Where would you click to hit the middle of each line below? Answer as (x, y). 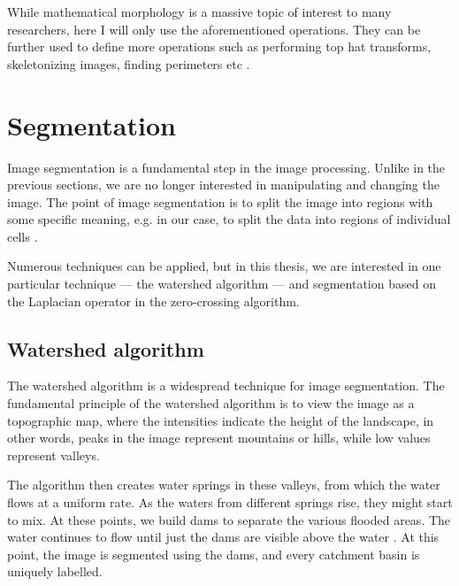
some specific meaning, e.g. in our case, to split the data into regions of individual (229, 219)
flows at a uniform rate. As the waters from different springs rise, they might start (230, 502)
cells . (23, 236)
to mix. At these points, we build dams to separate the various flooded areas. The (229, 519)
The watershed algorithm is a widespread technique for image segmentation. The (226, 386)
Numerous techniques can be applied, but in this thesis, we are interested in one (224, 266)
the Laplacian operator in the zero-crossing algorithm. (153, 301)
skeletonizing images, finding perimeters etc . (129, 63)
